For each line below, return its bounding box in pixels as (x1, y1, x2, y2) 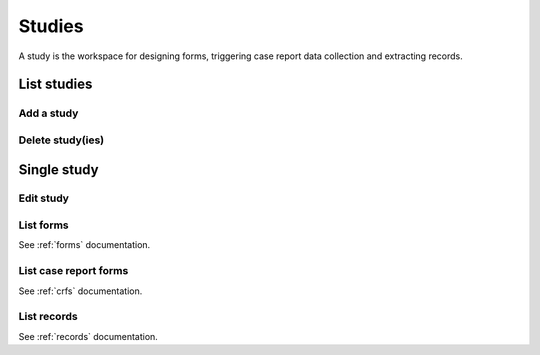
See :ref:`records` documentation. (18, 330, 159, 342)
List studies (18, 76, 93, 93)
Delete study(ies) (18, 133, 105, 147)
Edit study (18, 191, 70, 205)
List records (18, 310, 79, 324)
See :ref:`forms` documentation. (18, 239, 151, 251)
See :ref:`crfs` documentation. (18, 285, 143, 297)
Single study (18, 161, 99, 178)
